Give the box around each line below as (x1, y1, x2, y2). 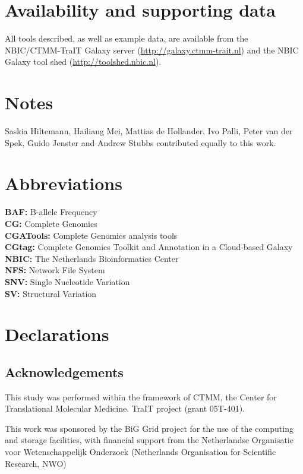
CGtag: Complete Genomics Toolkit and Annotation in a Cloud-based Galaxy (5, 241, 293, 253)
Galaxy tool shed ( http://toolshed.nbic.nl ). (5, 55, 162, 68)
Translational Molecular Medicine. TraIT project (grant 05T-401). (5, 402, 245, 415)
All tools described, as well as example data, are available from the (5, 32, 248, 45)
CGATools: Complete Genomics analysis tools (5, 229, 178, 241)
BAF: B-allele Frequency (5, 206, 97, 218)
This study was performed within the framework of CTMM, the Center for (5, 390, 277, 403)
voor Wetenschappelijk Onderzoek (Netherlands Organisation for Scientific (5, 445, 276, 458)
